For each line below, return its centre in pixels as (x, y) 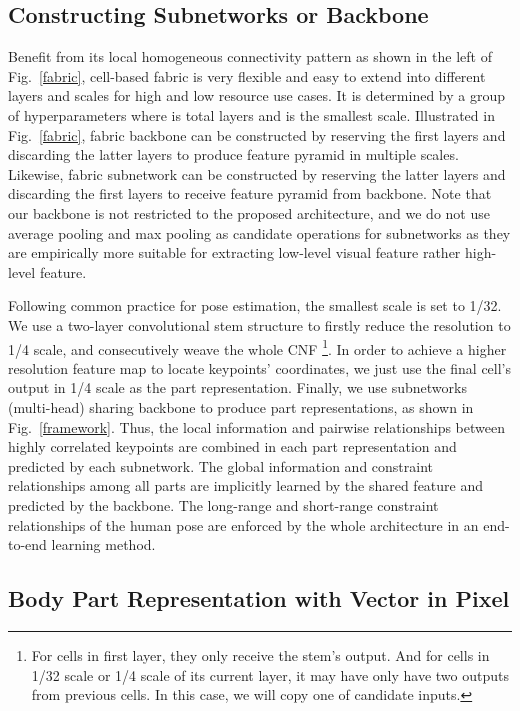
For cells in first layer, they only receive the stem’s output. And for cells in (260, 654)
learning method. (103, 544)
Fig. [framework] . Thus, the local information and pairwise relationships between (256, 426)
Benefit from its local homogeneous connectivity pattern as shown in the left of (250, 56)
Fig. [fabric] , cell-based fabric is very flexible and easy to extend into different (247, 75)
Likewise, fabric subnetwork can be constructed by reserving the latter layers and (257, 173)
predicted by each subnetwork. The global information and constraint (221, 465)
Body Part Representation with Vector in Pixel (259, 598)
